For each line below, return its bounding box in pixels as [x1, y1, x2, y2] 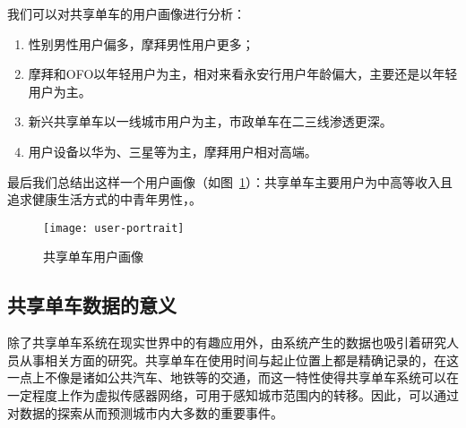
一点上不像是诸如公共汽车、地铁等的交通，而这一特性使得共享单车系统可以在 [7, 368, 459, 387]
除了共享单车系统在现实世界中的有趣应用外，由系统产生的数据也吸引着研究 [7, 333, 446, 352]
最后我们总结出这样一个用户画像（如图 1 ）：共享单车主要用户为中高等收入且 [7, 172, 453, 191]
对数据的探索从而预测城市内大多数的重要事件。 [7, 403, 283, 422]
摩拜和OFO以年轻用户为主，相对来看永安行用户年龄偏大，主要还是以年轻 [28, 64, 458, 83]
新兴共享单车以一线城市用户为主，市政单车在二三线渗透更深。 [28, 112, 393, 131]
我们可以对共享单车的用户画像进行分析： [7, 4, 246, 22]
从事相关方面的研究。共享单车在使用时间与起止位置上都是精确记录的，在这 [19, 350, 459, 369]
